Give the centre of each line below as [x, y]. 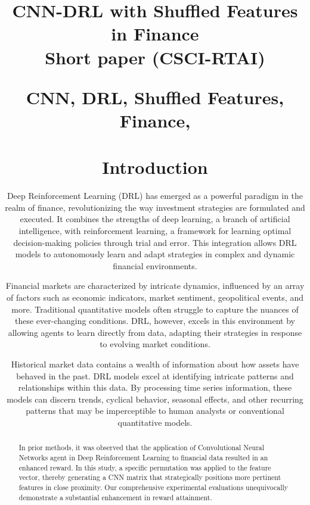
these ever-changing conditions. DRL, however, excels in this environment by [155, 321]
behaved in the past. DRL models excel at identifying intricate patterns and [155, 375]
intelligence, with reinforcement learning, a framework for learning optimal [155, 231]
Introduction [155, 167]
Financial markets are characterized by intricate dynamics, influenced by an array [155, 286]
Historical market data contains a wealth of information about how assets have [155, 364]
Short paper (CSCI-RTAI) [155, 57]
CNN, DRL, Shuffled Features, [155, 97]
